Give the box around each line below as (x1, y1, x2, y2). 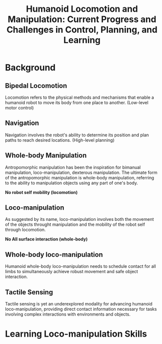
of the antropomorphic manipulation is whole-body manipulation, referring (5, 174, 155, 180)
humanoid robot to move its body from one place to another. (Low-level (5, 100, 149, 106)
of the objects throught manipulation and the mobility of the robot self (5, 221, 145, 228)
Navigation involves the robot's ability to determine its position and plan (5, 132, 149, 138)
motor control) (5, 105, 34, 110)
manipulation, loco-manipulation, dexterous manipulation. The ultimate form (5, 170, 158, 175)
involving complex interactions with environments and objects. (5, 311, 131, 317)
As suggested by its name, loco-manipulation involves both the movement (5, 216, 154, 222)
